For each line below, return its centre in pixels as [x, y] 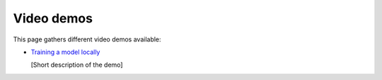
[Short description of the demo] [77, 65]
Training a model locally [65, 52]
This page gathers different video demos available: [87, 39]
